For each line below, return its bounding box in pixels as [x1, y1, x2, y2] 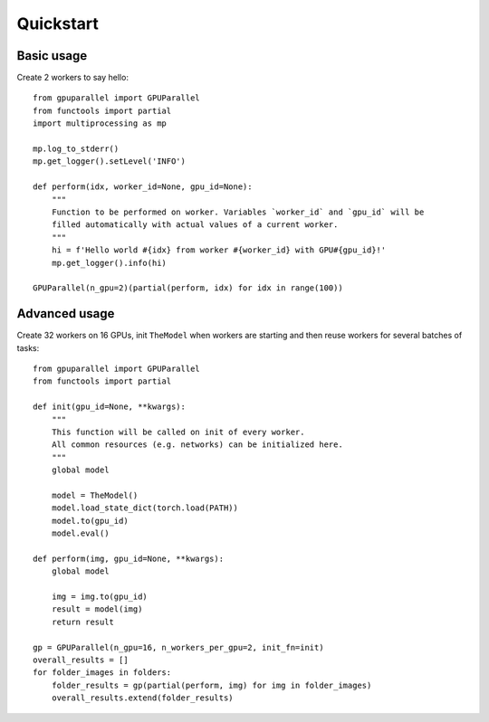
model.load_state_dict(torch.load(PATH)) [51, 503, 239, 513]
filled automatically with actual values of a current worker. [51, 220, 339, 230]
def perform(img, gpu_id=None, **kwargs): [33, 553, 225, 564]
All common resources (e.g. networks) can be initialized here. [51, 440, 343, 450]
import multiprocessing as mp [33, 119, 168, 128]
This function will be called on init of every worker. [51, 426, 305, 437]
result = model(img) [51, 604, 143, 614]
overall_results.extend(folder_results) [51, 693, 235, 703]
